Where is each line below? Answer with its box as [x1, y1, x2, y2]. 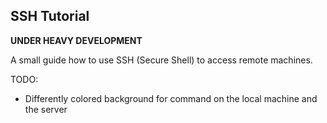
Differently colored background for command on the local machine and [24, 92, 318, 104]
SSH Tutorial [10, 8, 90, 25]
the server [24, 103, 68, 115]
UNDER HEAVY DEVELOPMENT [10, 34, 143, 46]
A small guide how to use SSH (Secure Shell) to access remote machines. [10, 54, 313, 66]
